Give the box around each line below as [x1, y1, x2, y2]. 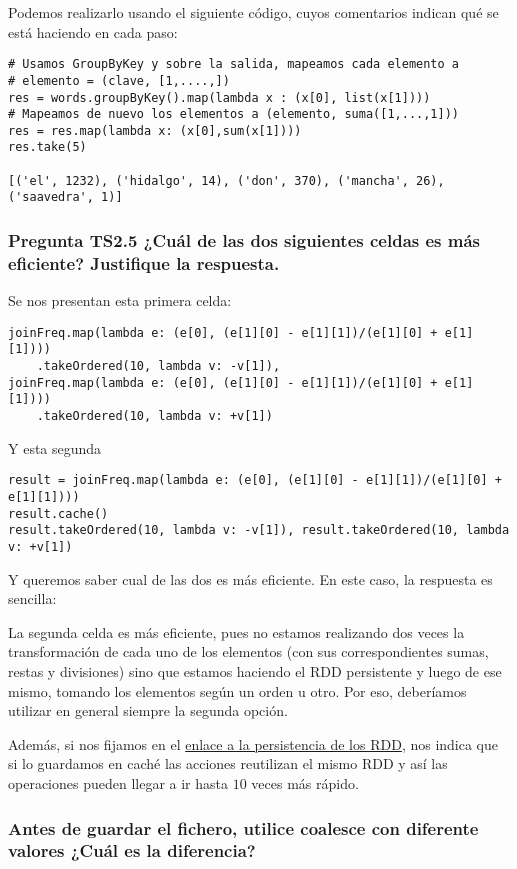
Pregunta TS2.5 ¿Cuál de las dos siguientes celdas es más [8, 228, 481, 253]
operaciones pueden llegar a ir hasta [8, 772, 228, 793]
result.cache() [8, 506, 109, 521]
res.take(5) [8, 140, 87, 155]
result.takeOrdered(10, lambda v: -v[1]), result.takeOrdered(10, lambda [8, 523, 510, 538]
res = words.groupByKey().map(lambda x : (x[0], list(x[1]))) [8, 90, 431, 105]
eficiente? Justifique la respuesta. [8, 250, 280, 275]
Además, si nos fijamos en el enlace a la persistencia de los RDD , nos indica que [8, 733, 499, 754]
